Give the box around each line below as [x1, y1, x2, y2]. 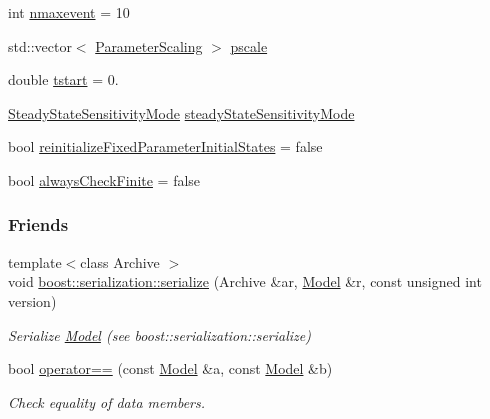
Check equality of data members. [8, 391, 206, 412]
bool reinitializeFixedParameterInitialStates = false [8, 136, 323, 157]
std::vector [8, 35, 72, 56]
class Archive [80, 251, 160, 272]
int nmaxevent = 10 [8, 2, 130, 22]
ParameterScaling [95, 35, 203, 56]
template [8, 251, 62, 272]
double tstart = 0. [8, 69, 119, 90]
